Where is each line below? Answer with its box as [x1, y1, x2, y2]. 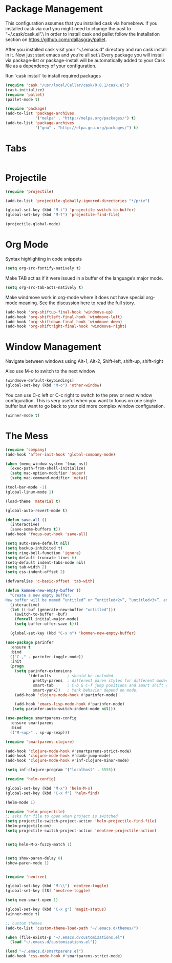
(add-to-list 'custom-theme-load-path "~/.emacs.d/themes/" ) [5, 926, 139, 931]
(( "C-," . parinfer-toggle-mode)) [10, 654, 83, 659]
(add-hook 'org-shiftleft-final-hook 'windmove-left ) [5, 314, 123, 320]
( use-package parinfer [5, 640, 54, 645]
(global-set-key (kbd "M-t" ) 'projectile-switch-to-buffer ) [5, 207, 137, 213]
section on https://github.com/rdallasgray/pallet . [5, 36, 107, 43]
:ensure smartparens [10, 720, 54, 725]
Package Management [5, 3, 103, 15]
